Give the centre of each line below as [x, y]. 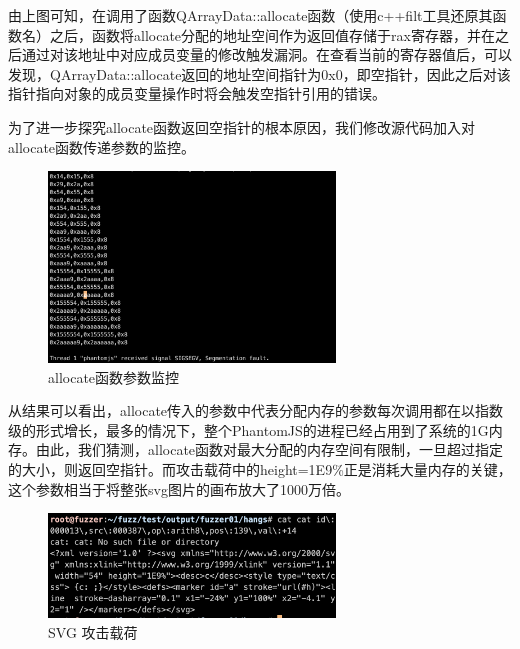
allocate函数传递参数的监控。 [102, 146]
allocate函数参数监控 [114, 376]
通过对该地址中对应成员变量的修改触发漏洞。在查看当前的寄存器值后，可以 [266, 54]
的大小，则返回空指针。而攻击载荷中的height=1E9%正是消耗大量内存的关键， [260, 468]
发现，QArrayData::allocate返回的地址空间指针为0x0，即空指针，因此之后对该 [259, 73]
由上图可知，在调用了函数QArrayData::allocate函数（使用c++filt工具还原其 [250, 15]
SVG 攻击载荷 [93, 631]
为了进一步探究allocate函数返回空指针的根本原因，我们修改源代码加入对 [242, 126]
